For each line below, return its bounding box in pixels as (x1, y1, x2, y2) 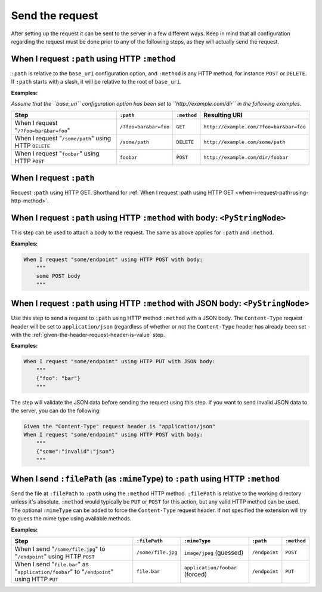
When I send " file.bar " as (14, 560, 89, 568)
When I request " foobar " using (14, 149, 100, 158)
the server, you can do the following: (11, 407, 101, 414)
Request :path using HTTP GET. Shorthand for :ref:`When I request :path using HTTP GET (11, 189, 234, 196)
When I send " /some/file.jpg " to (14, 544, 106, 553)
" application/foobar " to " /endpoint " (14, 568, 114, 576)
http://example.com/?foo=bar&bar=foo (203, 123, 306, 130)
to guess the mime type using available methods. (11, 515, 132, 522)
